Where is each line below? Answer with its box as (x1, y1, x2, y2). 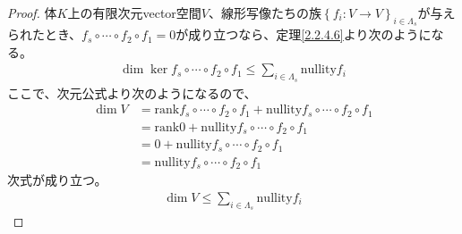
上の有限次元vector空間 (67, 4, 201, 21)
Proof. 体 (7, 4, 57, 21)
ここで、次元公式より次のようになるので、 (7, 83, 257, 102)
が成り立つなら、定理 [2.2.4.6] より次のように (175, 25, 432, 44)
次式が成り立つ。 (7, 171, 107, 189)
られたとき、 (7, 25, 82, 44)
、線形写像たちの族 (209, 4, 321, 21)
